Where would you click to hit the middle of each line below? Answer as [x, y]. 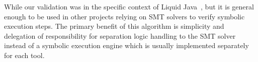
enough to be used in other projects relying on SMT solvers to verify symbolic [124, 16]
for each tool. [24, 55]
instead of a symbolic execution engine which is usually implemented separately [126, 45]
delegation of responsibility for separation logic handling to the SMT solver [120, 35]
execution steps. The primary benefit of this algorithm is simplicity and [114, 26]
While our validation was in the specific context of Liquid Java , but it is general [129, 6]
